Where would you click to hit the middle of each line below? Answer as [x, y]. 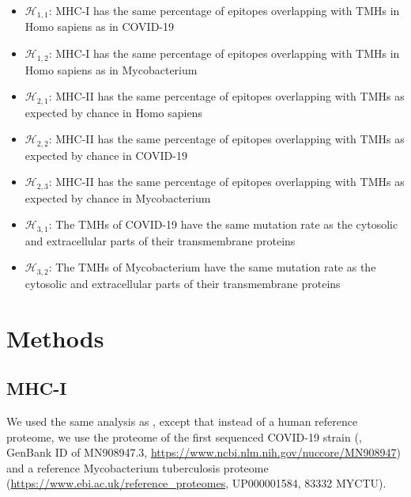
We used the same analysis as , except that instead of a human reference [182, 421]
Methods [55, 338]
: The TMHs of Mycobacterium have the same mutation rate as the [212, 267]
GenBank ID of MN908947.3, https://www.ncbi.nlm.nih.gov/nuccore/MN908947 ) [204, 452]
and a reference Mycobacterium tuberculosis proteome [138, 467]
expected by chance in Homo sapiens [113, 112]
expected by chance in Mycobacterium [118, 197]
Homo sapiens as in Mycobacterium [111, 69]
